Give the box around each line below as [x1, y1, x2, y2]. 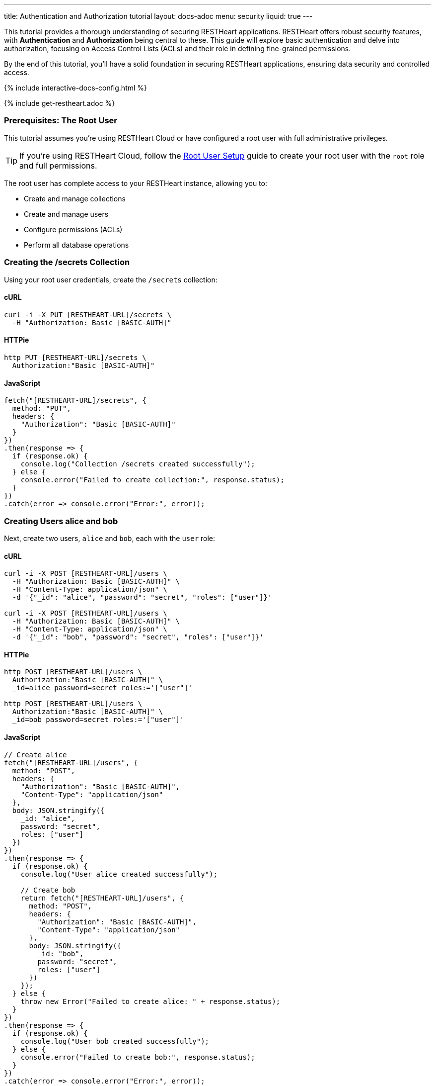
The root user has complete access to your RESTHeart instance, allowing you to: [4, 179, 267, 187]
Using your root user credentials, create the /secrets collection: [4, 275, 217, 284]
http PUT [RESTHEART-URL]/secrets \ [4, 353, 146, 362]
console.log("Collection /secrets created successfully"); [20, 460, 255, 468]
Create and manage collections [24, 194, 126, 203]
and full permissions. [19, 160, 97, 171]
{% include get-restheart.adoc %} [4, 99, 115, 107]
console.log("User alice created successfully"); [20, 870, 217, 878]
